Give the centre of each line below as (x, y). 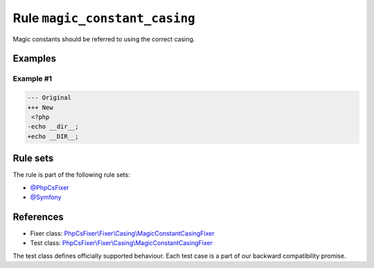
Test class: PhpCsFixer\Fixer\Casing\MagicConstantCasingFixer (121, 243)
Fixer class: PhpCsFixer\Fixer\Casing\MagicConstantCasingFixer (122, 233)
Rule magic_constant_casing (104, 18)
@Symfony (46, 197)
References (38, 217)
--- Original (50, 98)
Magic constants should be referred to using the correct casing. (104, 39)
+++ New (40, 107)
